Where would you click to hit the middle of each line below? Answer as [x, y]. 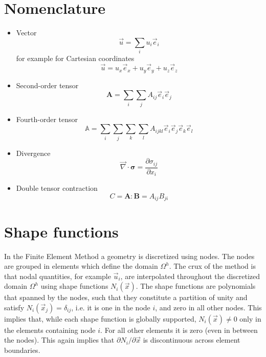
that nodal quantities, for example [58, 276]
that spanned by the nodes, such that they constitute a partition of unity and [126, 297]
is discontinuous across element [192, 340]
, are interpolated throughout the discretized [190, 276]
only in [250, 318]
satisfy [14, 307]
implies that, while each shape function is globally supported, [100, 318]
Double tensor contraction [57, 188]
